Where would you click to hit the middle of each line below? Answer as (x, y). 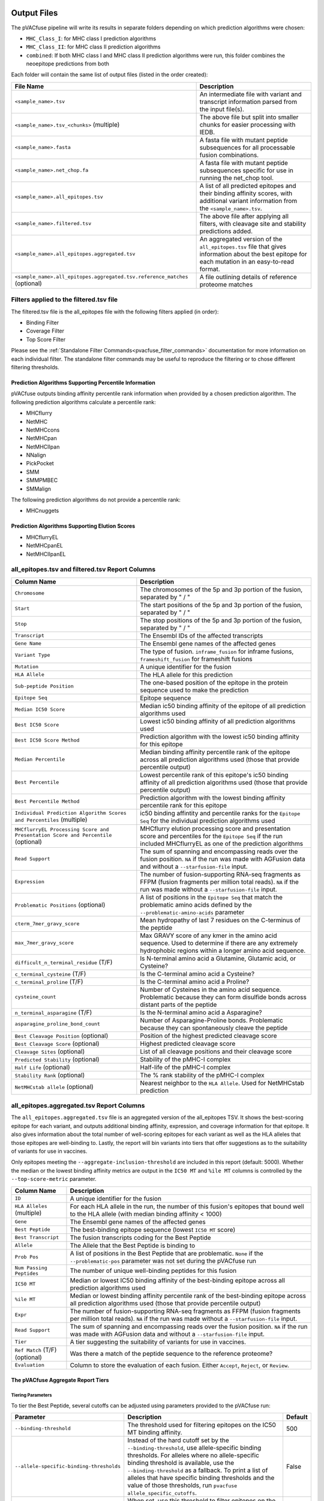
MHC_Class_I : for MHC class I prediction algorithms (91, 38)
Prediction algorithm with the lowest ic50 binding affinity (220, 737)
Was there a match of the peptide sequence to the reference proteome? (171, 1353)
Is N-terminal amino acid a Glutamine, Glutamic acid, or (218, 958)
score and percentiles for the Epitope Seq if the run (211, 836)
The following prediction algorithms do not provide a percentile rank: (96, 500)
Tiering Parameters (31, 1395)
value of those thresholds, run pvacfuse (182, 1485)
